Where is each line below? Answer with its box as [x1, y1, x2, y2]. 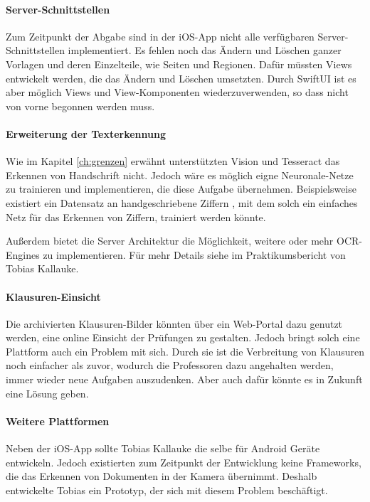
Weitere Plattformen [6, 413, 110, 428]
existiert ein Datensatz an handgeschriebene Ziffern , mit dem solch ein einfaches [6, 195, 358, 210]
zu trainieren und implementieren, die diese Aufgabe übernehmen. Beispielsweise [6, 181, 356, 196]
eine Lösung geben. [6, 385, 89, 400]
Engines [6, 247, 40, 262]
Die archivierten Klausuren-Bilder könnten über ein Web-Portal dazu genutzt [6, 316, 343, 331]
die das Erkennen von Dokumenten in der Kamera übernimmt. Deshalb [6, 469, 317, 484]
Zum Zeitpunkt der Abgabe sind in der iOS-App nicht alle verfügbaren [6, 28, 314, 43]
